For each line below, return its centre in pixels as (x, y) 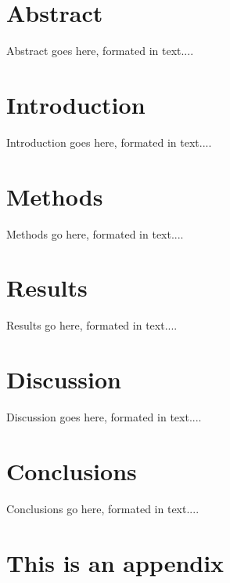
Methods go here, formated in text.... (95, 233)
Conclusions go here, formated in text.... (103, 508)
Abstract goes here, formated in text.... (100, 51)
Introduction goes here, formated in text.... (109, 142)
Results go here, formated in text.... (92, 325)
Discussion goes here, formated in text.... (104, 417)
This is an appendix (115, 562)
